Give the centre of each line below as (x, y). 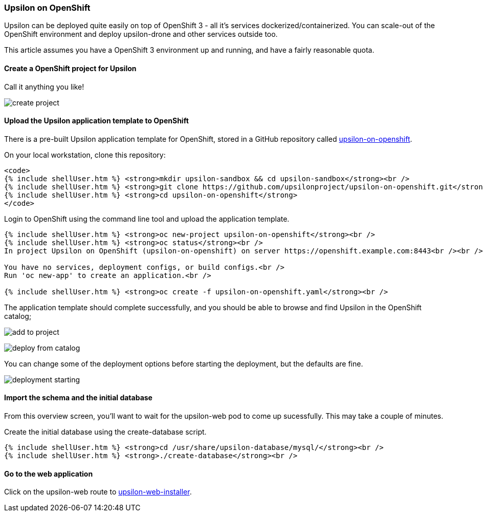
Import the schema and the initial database (78, 398)
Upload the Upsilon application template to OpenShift (96, 121)
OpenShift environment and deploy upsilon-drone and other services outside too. (141, 34)
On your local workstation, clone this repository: (85, 155)
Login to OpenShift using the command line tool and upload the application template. (147, 219)
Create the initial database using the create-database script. (105, 432)
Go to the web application (49, 474)
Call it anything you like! (44, 87)
